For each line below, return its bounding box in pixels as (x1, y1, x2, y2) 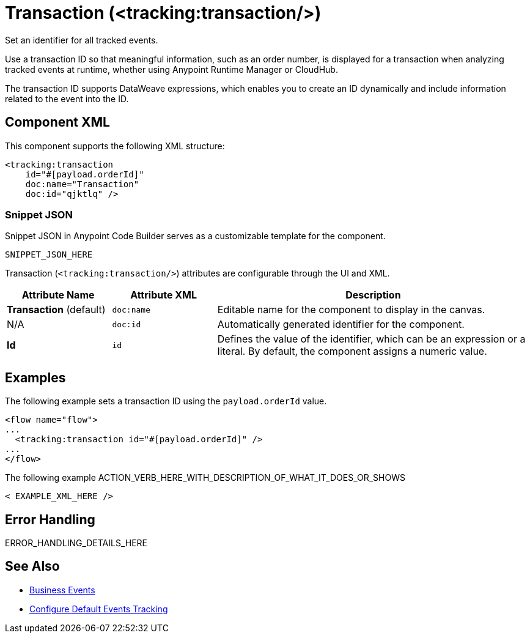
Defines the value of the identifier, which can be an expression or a (217, 333, 526, 346)
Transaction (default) (7, 303, 106, 316)
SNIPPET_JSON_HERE (5, 250, 93, 260)
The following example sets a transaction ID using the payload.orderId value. (5, 396, 327, 407)
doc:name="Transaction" (25, 179, 139, 189)
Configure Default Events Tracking (29, 603, 168, 614)
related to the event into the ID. (5, 93, 129, 104)
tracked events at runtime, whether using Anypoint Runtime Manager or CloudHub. (5, 64, 338, 75)
